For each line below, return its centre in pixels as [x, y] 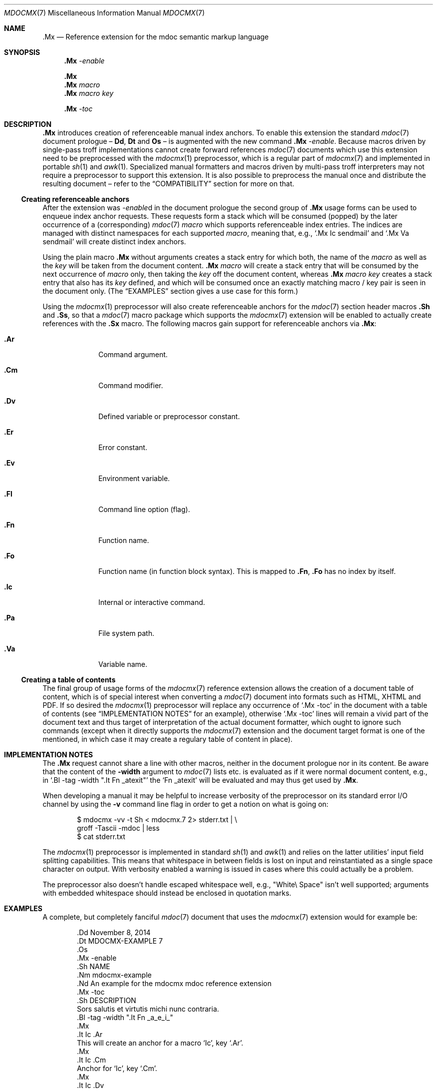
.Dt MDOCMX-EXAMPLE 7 [120, 941]
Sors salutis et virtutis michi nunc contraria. [148, 1009]
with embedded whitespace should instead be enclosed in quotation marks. [167, 893]
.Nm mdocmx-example [114, 975]
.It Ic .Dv [91, 1085]
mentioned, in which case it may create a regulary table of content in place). [168, 739]
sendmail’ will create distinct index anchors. [114, 242]
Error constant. [123, 447]
